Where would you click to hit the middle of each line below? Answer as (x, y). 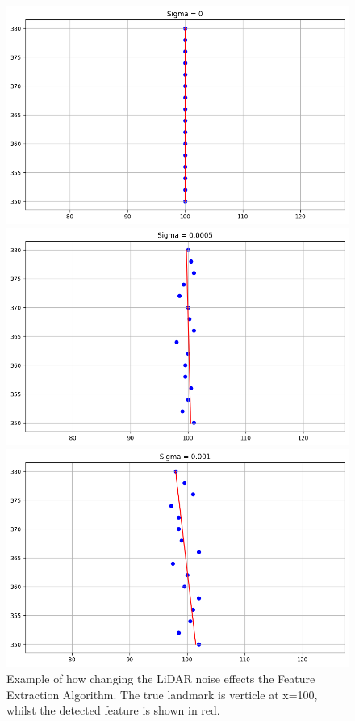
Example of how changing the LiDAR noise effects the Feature (161, 678)
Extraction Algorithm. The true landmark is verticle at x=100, (162, 694)
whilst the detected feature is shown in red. (113, 710)
